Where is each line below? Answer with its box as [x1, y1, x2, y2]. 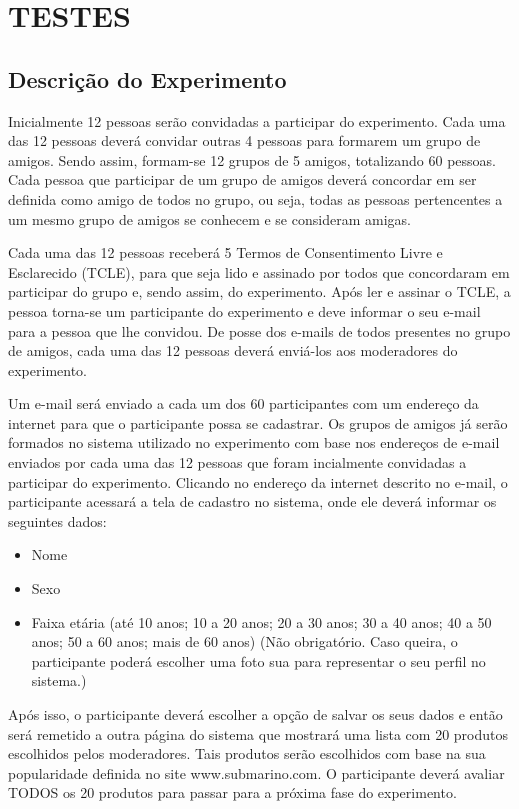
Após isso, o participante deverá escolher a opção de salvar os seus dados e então [8, 704, 503, 725]
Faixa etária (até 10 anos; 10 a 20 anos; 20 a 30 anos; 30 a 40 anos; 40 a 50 [31, 611, 492, 632]
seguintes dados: [8, 510, 107, 531]
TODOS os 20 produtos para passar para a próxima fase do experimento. [8, 782, 457, 803]
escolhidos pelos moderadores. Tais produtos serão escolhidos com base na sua [8, 743, 486, 764]
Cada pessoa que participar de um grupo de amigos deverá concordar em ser [8, 169, 477, 190]
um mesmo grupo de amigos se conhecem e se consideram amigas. [8, 208, 411, 229]
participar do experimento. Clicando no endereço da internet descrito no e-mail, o [8, 471, 508, 492]
